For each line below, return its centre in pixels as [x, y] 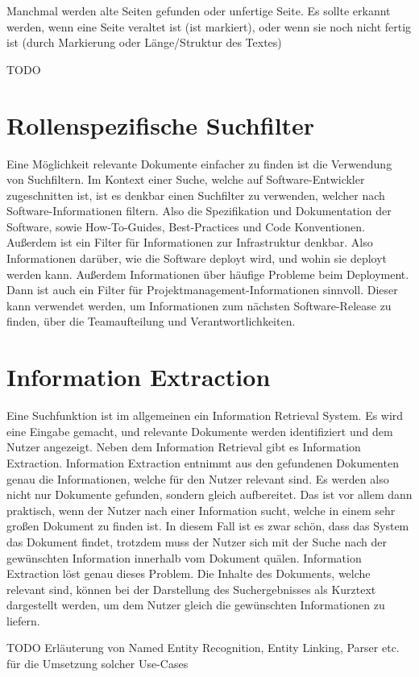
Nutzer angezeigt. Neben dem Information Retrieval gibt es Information [184, 447]
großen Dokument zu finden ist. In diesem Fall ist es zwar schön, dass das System [208, 526]
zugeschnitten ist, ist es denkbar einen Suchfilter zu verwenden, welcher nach [196, 195]
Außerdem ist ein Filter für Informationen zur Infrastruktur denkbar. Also [190, 242]
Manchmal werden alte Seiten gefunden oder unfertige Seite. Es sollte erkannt [199, 10]
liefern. [23, 620]
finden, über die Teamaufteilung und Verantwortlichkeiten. [151, 321]
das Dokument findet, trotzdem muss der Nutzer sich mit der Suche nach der [197, 541]
